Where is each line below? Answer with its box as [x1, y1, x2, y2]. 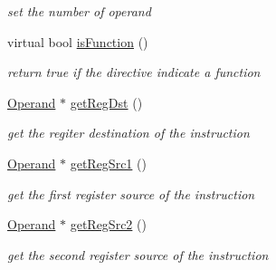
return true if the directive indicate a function [7, 63, 261, 82]
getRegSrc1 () [70, 153, 147, 172]
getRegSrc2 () [70, 215, 147, 234]
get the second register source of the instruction [7, 245, 269, 264]
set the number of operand [7, 2, 151, 20]
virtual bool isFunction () [7, 32, 148, 51]
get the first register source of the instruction [7, 184, 255, 203]
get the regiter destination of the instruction [7, 123, 250, 142]
